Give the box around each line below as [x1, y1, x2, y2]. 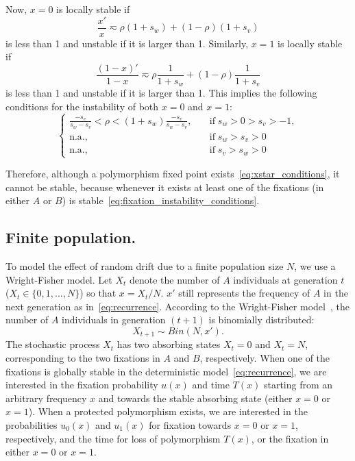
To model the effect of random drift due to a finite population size [5, 259, 284, 273]
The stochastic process [5, 337, 100, 351]
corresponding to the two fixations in [5, 351, 160, 365]
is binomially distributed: [208, 312, 315, 327]
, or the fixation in [251, 431, 329, 445]
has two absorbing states [117, 337, 221, 351]
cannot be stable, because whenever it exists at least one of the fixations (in [5, 179, 324, 194]
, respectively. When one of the [199, 351, 330, 365]
